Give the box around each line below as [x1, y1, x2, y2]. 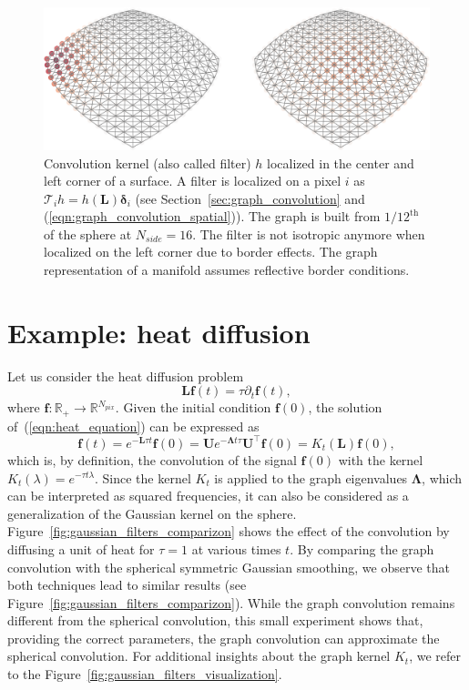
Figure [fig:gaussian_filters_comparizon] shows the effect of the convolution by [7, 522, 450, 541]
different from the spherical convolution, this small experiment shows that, [7, 611, 423, 630]
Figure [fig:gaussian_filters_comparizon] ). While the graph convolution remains [7, 593, 455, 612]
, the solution [308, 398, 382, 417]
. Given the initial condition [115, 398, 271, 417]
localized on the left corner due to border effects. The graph [44, 242, 378, 261]
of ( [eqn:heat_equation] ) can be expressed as [7, 416, 260, 435]
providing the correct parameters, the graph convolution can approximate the [7, 628, 440, 647]
